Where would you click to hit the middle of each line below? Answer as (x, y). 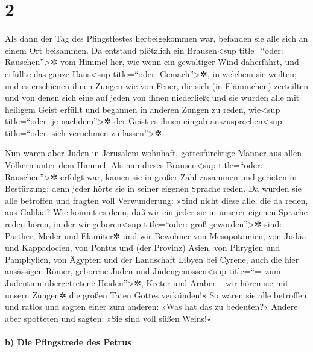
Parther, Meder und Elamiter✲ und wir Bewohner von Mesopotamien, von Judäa (156, 235)
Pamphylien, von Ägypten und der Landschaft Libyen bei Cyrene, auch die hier (152, 259)
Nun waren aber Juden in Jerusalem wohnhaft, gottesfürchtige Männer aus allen (153, 153)
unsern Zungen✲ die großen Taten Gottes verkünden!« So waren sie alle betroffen (156, 294)
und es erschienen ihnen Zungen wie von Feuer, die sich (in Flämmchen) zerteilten (157, 85)
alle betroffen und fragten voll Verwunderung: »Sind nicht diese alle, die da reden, (156, 200)
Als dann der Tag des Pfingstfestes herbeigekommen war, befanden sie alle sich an (156, 38)
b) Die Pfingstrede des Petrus (68, 341)
